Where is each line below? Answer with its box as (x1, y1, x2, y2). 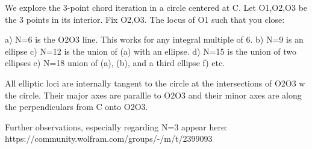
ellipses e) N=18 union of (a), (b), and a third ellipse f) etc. (5, 56, 225, 69)
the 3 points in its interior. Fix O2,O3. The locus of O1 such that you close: (5, 13, 285, 25)
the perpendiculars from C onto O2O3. (5, 100, 148, 113)
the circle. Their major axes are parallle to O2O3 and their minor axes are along (5, 88, 302, 101)
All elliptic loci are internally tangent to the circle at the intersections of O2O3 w (5, 76, 305, 89)
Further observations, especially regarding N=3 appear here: (5, 120, 228, 133)
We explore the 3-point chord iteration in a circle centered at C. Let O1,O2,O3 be (5, 1, 308, 13)
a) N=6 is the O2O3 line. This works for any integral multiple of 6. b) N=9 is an (5, 33, 304, 46)
